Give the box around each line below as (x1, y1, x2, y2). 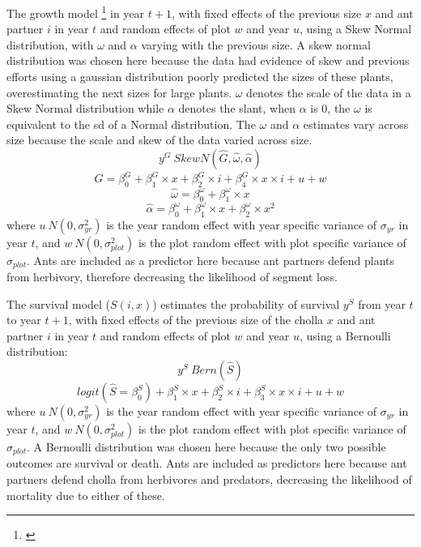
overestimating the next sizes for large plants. (6, 83, 232, 100)
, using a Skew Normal (299, 20, 412, 37)
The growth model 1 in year (6, 2, 145, 21)
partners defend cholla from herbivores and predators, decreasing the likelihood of (6, 471, 412, 488)
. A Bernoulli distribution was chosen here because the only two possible (26, 438, 386, 455)
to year (6, 311, 41, 328)
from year (358, 295, 406, 312)
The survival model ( (6, 295, 111, 312)
